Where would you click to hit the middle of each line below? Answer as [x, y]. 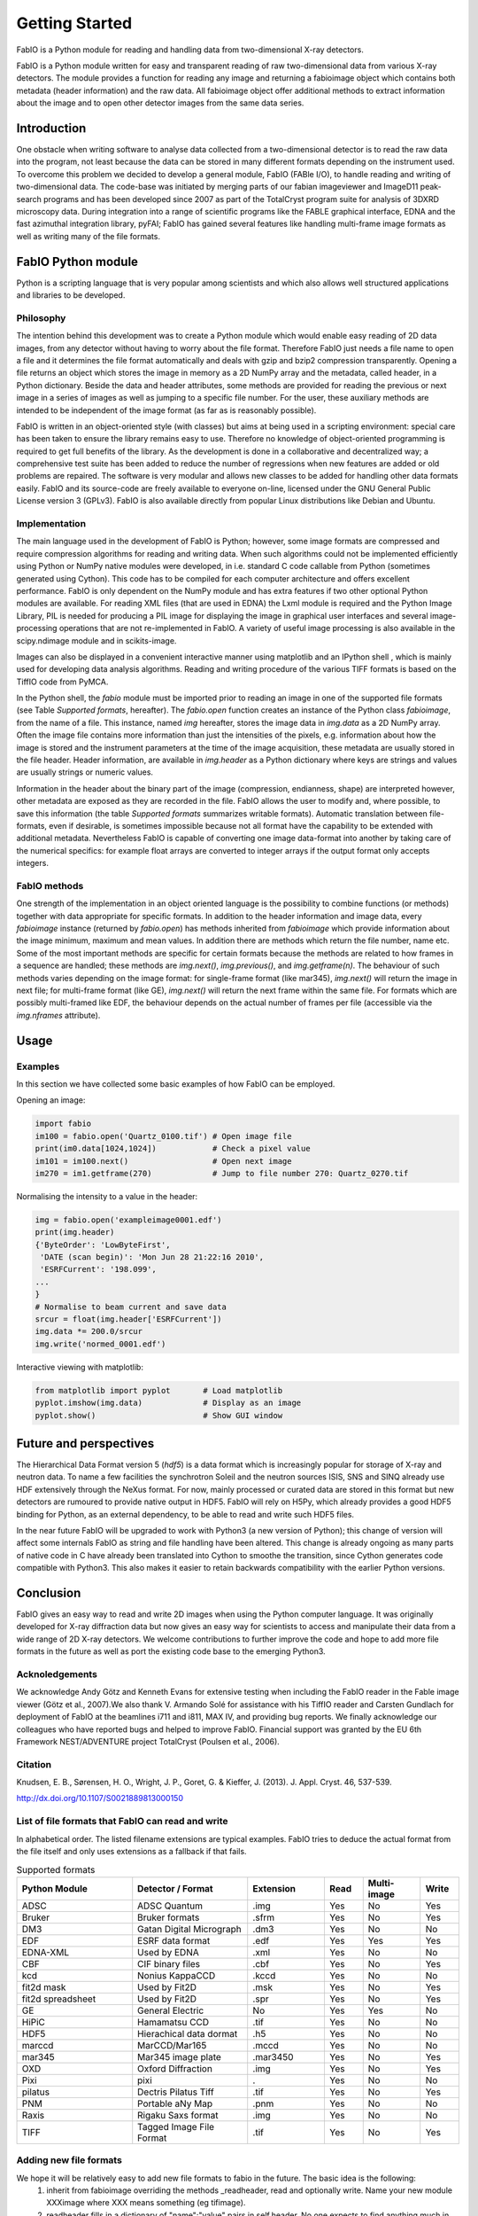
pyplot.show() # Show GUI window [159, 1415]
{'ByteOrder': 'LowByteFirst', [103, 1245]
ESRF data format [174, 1940]
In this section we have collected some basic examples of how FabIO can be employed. [176, 1084]
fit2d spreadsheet [59, 1999]
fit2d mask [44, 1987]
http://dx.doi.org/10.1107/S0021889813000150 [100, 1799]
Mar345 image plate [179, 2056]
